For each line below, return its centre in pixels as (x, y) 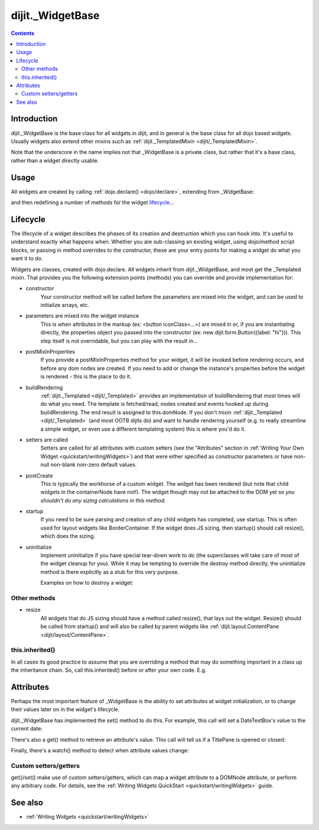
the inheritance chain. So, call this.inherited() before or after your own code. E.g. (109, 670)
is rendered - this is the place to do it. (86, 377)
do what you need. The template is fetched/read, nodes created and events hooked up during (154, 404)
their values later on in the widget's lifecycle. (65, 709)
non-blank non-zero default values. (94, 464)
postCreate (39, 475)
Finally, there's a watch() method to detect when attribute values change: (100, 750)
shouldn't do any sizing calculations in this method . (103, 500)
